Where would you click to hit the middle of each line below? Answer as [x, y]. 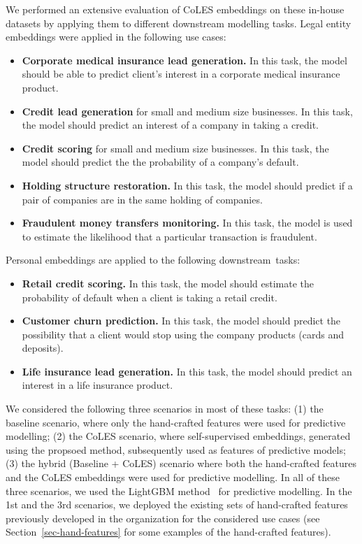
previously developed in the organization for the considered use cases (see [163, 518]
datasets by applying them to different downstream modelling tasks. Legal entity [179, 23]
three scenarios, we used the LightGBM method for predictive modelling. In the [179, 491]
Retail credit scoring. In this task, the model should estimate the [168, 283]
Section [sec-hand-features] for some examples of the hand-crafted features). [168, 532]
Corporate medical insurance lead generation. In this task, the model [184, 60]
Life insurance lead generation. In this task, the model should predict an [187, 371]
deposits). [43, 348]
